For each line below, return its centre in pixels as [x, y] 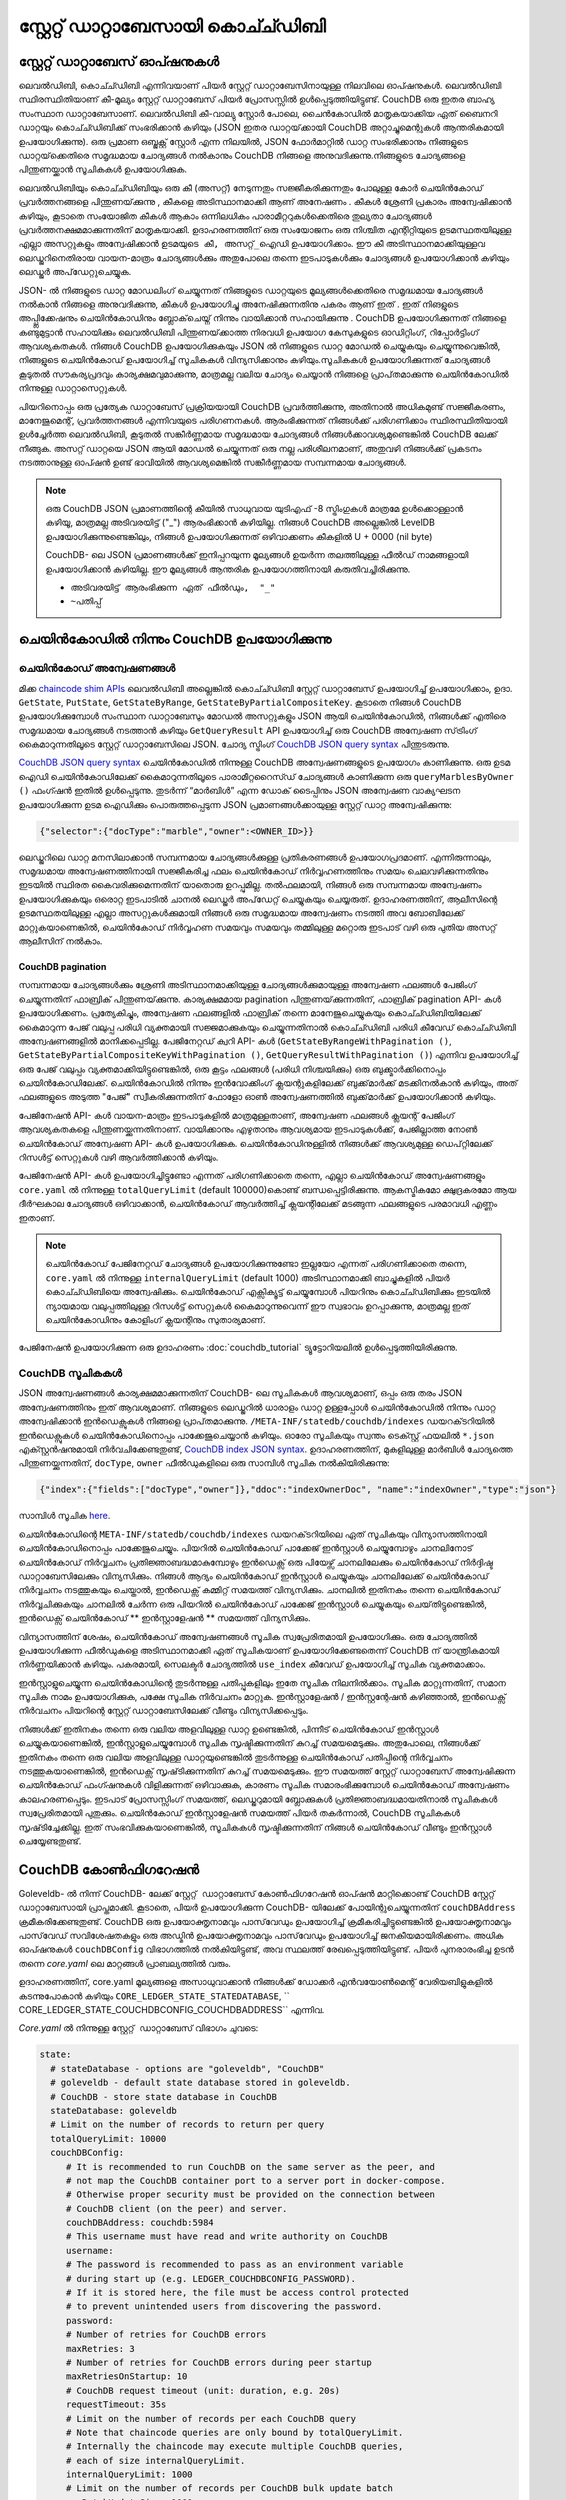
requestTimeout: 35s [116, 2404]
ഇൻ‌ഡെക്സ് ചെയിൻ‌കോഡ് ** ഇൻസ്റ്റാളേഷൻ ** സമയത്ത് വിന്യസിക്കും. [164, 1618]
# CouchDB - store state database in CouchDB [163, 2096]
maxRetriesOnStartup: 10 [126, 2376]
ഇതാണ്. [37, 1217]
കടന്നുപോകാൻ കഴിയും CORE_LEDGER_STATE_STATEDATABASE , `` [154, 1996]
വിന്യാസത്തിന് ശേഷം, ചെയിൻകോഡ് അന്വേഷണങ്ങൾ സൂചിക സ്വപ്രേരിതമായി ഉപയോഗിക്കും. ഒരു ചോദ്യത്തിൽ [248, 1636]
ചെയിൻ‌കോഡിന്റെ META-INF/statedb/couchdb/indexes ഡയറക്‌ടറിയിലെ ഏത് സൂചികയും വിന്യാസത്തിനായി [252, 1534]
